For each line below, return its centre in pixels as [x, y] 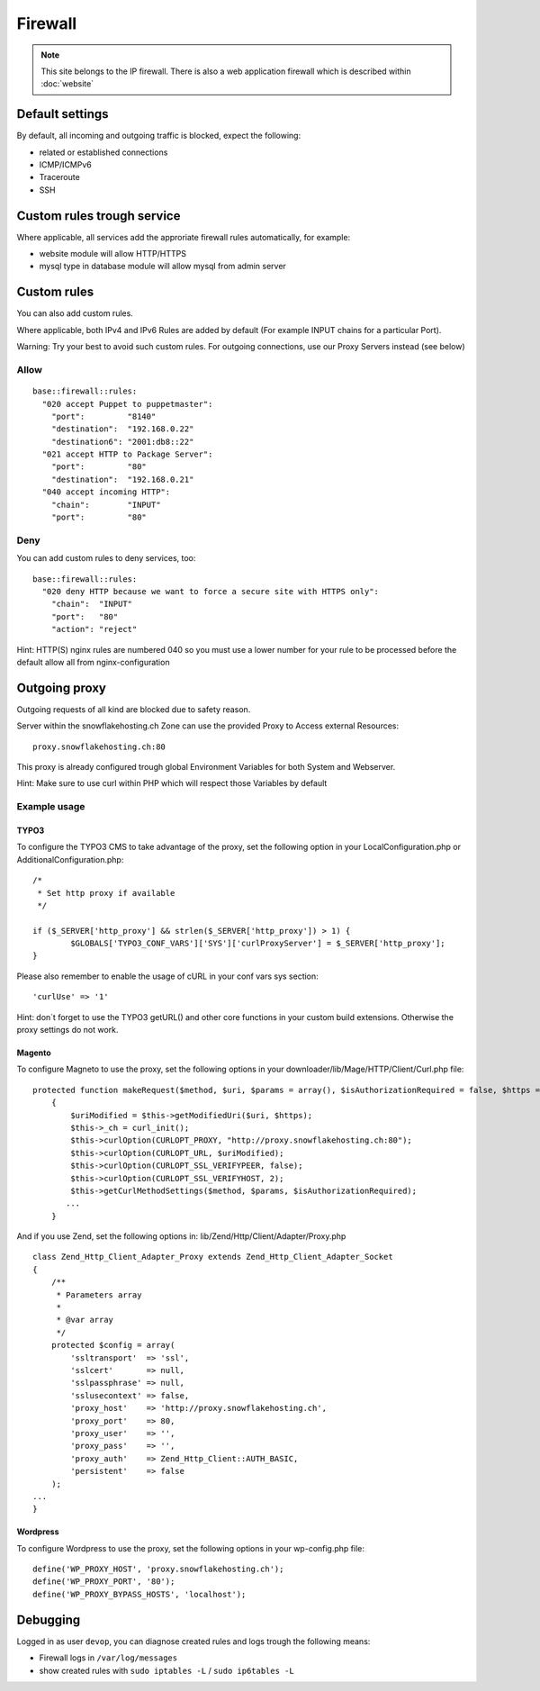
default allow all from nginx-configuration [93, 662]
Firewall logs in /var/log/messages [108, 1658]
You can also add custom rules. [75, 313]
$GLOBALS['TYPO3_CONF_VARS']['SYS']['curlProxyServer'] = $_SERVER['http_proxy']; [258, 944]
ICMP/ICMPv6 [65, 165]
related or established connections [103, 152]
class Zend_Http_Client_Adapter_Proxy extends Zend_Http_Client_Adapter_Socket [213, 1257]
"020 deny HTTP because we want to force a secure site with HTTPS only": [211, 591]
